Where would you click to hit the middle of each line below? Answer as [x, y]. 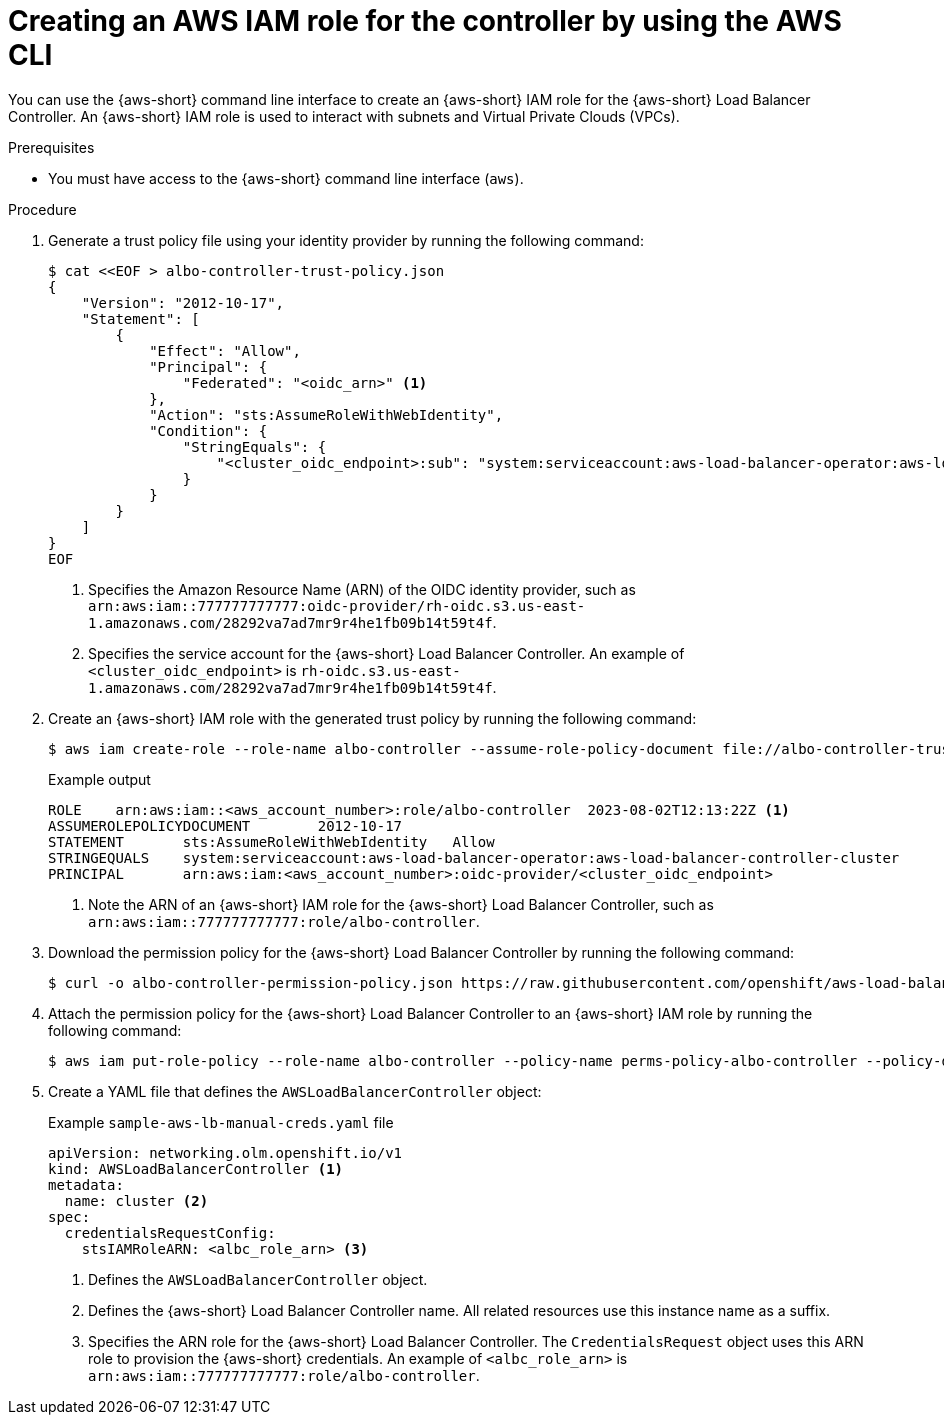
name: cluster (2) [136, 1200]
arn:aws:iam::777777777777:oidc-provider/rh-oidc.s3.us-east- [337, 605]
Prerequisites [51, 147]
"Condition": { [208, 430]
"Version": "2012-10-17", [183, 302]
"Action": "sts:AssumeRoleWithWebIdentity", [326, 414]
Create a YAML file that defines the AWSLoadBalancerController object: [295, 1091]
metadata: [86, 1184]
